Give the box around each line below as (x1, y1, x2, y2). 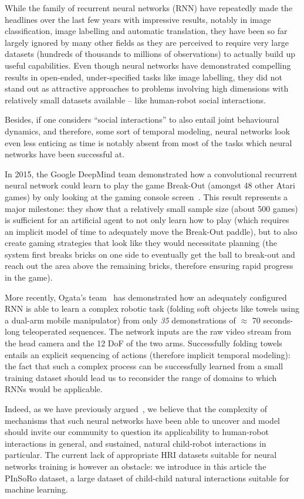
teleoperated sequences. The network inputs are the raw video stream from (22, 325, 292, 338)
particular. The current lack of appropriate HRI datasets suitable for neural (5, 449, 277, 461)
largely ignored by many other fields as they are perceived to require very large (5, 36, 289, 48)
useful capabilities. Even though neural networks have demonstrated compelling (5, 59, 291, 71)
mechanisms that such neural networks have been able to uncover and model (5, 414, 280, 426)
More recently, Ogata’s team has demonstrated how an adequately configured (5, 291, 287, 303)
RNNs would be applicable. (5, 383, 103, 395)
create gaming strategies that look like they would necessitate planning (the (5, 237, 277, 249)
